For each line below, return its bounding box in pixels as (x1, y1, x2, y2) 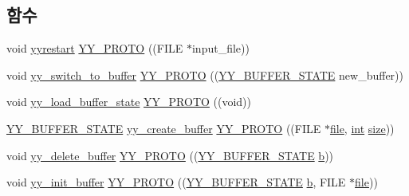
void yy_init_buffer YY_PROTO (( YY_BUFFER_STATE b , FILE (6, 174, 346, 190)
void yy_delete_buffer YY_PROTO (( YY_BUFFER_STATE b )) (6, 147, 334, 163)
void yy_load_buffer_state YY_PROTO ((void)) (6, 93, 252, 110)
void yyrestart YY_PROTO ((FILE (6, 40, 183, 57)
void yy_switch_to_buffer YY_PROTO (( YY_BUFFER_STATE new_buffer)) (6, 66, 404, 83)
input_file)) (191, 40, 250, 57)
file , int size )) (329, 120, 395, 136)
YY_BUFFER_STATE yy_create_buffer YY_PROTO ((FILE (6, 120, 321, 136)
